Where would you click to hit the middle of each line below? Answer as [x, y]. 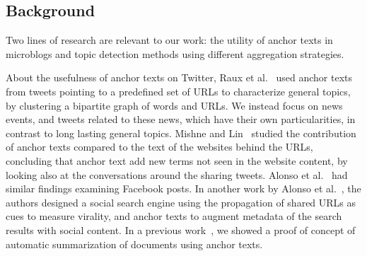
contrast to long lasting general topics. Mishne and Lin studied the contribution [181, 133]
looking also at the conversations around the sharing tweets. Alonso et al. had [177, 174]
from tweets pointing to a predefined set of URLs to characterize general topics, [178, 91]
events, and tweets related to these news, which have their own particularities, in [181, 119]
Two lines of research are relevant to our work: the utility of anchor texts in [169, 40]
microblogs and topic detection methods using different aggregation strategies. [175, 53]
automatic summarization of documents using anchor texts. [134, 244]
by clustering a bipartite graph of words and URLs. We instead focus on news [174, 105]
